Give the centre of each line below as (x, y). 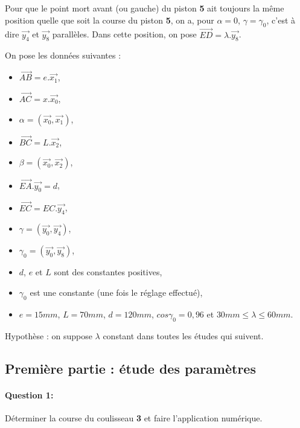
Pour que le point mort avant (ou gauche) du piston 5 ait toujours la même (145, 8)
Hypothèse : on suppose (49, 335)
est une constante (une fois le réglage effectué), (116, 292)
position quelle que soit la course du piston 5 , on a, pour (110, 20)
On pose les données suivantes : (63, 55)
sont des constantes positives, (108, 272)
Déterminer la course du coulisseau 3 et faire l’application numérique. (134, 417)
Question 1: (29, 394)
